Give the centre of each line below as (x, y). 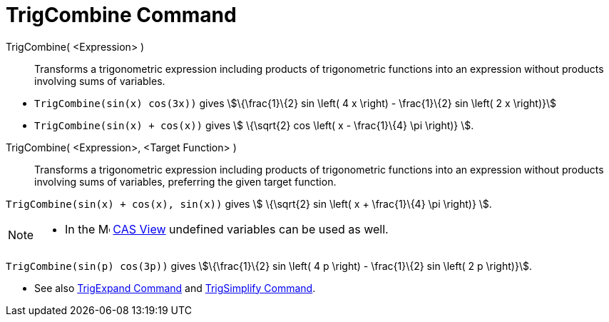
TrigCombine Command (121, 15)
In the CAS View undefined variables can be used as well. (227, 229)
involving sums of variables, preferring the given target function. (185, 181)
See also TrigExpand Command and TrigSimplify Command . (175, 288)
